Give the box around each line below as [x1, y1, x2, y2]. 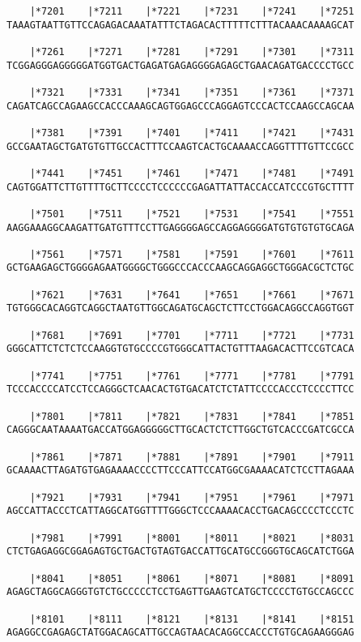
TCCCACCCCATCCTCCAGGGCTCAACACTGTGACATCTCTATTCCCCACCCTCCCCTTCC [6, 383, 355, 396]
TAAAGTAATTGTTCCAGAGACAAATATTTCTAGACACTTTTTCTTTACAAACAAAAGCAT [6, 19, 355, 31]
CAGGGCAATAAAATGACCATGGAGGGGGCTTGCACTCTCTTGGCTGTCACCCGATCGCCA [6, 424, 355, 436]
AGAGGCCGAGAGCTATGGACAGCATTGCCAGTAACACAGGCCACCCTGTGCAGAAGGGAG [6, 627, 355, 639]
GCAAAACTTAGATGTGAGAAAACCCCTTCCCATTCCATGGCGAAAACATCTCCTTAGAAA [6, 464, 355, 477]
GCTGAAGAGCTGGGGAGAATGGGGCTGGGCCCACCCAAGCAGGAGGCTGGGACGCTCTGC [6, 262, 355, 274]
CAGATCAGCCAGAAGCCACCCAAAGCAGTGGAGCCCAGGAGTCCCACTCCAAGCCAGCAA [6, 100, 355, 112]
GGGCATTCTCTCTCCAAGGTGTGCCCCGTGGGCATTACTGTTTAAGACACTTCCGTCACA [6, 343, 355, 355]
